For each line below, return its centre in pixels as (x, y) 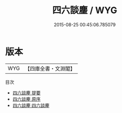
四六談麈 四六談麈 (31, 105)
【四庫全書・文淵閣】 (50, 69)
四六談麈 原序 (26, 99)
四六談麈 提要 (26, 93)
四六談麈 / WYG (85, 10)
